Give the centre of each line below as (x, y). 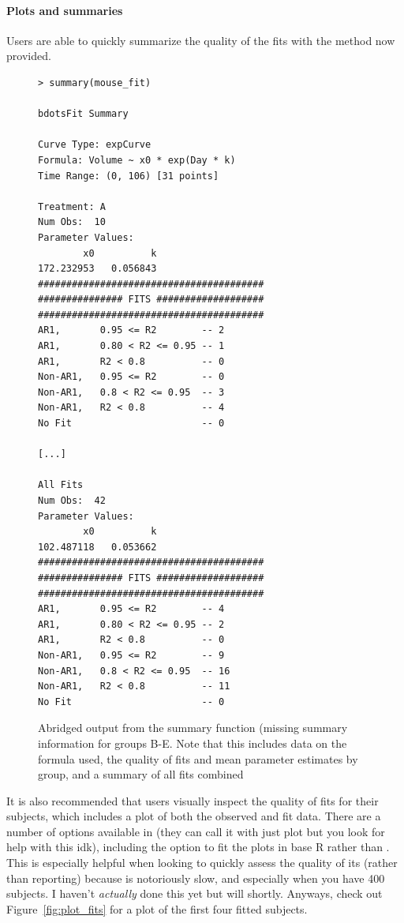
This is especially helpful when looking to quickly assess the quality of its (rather (202, 863)
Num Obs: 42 (72, 501)
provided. (29, 56)
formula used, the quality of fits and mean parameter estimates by (198, 758)
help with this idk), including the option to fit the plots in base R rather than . (198, 847)
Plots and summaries (65, 10)
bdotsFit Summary (83, 114)
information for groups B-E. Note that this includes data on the (193, 743)
